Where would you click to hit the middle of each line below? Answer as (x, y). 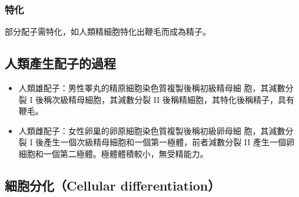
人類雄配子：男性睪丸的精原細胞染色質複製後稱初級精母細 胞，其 (144, 88)
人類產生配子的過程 (60, 63)
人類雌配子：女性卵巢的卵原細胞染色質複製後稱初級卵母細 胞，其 (144, 130)
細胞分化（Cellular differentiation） (113, 185)
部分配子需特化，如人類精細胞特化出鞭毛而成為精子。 (108, 31)
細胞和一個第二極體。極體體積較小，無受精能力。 (113, 153)
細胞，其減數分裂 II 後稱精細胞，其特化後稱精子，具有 (190, 99)
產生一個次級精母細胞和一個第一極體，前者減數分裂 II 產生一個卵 (169, 142)
